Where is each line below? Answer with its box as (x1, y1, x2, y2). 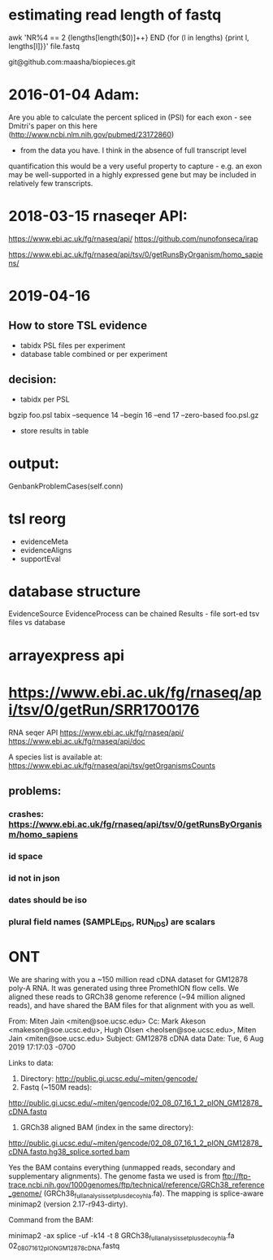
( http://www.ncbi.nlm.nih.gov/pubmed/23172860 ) (8, 129, 175, 139)
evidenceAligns (19, 545, 72, 554)
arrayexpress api (8, 646, 124, 664)
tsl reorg (8, 510, 67, 528)
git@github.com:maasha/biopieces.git (8, 57, 136, 67)
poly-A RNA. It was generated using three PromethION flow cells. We (8, 983, 240, 993)
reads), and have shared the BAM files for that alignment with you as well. (8, 1000, 256, 1010)
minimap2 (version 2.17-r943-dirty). (8, 1199, 128, 1209)
